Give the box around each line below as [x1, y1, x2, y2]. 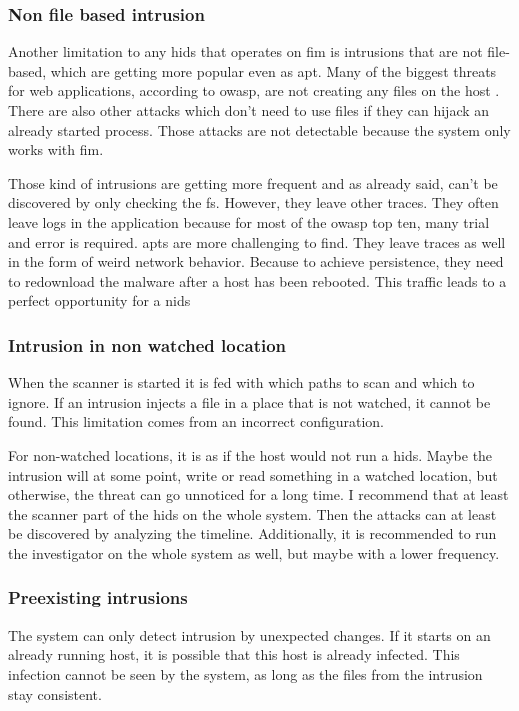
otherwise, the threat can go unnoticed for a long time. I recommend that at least [8, 484, 509, 505]
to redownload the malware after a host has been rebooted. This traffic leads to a [8, 270, 507, 291]
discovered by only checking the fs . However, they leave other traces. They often [8, 192, 499, 213]
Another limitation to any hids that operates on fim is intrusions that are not [8, 41, 483, 62]
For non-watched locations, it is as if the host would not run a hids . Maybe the [8, 444, 493, 465]
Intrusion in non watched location [8, 332, 287, 357]
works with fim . [8, 139, 104, 160]
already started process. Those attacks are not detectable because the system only [8, 119, 511, 140]
